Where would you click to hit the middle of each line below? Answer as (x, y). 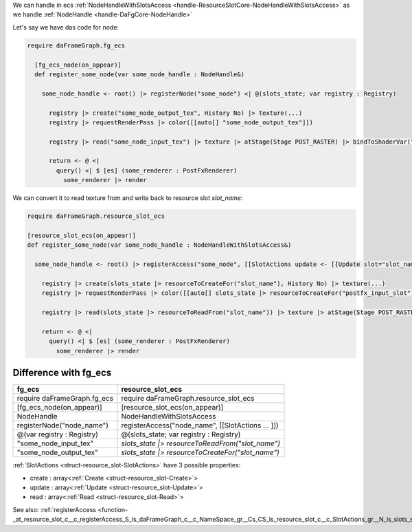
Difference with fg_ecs (62, 373)
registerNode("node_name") (63, 425)
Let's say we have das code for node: (66, 27)
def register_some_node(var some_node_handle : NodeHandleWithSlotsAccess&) (159, 245)
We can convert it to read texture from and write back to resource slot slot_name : (128, 198)
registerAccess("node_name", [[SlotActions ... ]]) (200, 425)
